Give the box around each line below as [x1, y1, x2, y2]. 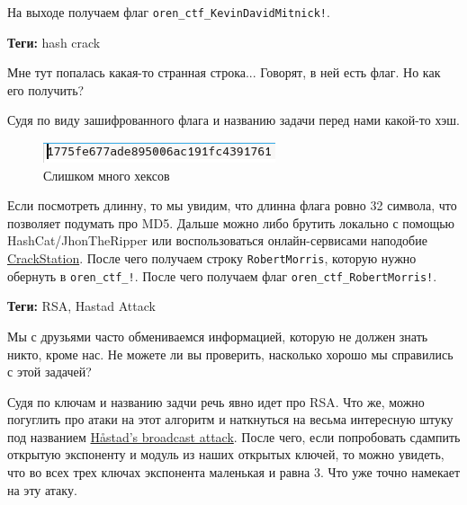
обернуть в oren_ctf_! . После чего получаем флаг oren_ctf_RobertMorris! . [7, 266, 437, 285]
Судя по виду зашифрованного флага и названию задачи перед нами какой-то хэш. [7, 111, 460, 129]
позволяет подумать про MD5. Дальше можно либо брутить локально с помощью [7, 213, 455, 232]
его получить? [7, 80, 85, 99]
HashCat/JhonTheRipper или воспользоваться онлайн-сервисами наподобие [7, 231, 427, 250]
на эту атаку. [7, 480, 77, 499]
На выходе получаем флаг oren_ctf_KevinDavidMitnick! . [7, 3, 330, 21]
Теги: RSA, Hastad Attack [7, 297, 156, 315]
